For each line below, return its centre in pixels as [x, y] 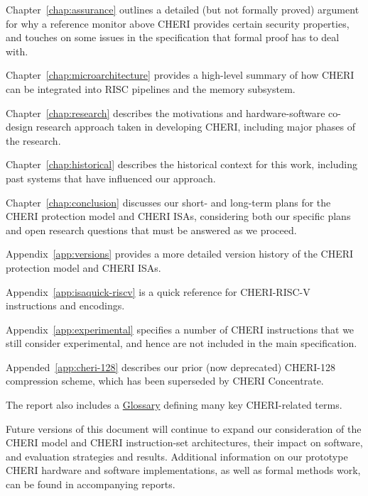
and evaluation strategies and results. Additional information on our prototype [177, 456]
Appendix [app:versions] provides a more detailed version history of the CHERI [180, 254]
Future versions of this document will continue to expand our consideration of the [184, 428]
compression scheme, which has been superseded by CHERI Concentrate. [165, 381]
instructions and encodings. [65, 305]
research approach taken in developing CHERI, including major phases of [196, 127]
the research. [33, 140]
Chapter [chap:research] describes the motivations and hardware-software [166, 112]
